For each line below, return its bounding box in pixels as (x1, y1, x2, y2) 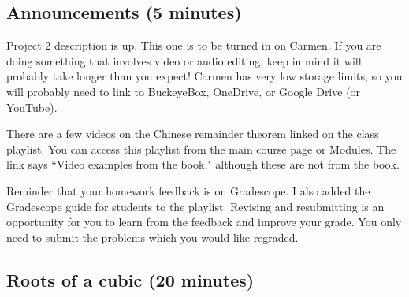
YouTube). (6, 98, 58, 115)
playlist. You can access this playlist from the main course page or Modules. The (6, 140, 396, 157)
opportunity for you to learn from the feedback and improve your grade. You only (6, 213, 402, 230)
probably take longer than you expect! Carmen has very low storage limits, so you (6, 68, 403, 84)
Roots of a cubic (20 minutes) (6, 267, 255, 291)
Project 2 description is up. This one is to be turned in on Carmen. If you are (6, 37, 381, 54)
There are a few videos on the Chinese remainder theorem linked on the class (6, 125, 379, 142)
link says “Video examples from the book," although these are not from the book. (6, 156, 400, 173)
